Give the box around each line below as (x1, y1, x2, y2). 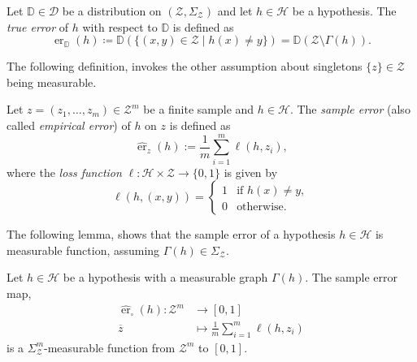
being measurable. (7, 73, 97, 90)
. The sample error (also (289, 101, 410, 118)
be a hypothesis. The (292, 2, 397, 19)
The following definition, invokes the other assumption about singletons (7, 58, 363, 75)
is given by (224, 163, 278, 180)
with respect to (82, 18, 158, 35)
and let (217, 2, 253, 19)
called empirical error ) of (7, 116, 131, 133)
